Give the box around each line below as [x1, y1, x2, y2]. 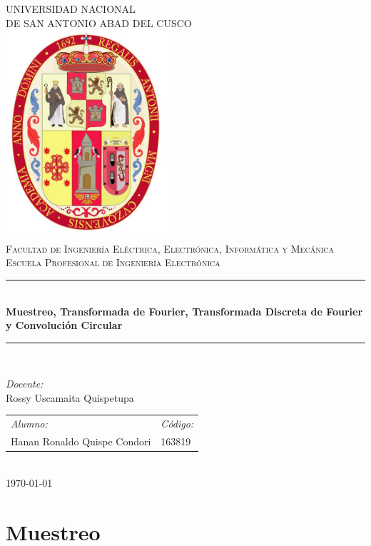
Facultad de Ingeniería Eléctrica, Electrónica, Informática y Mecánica [6, 241, 334, 256]
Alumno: [11, 416, 48, 431]
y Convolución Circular [6, 318, 123, 333]
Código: [161, 416, 194, 431]
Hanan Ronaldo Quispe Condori [11, 434, 151, 449]
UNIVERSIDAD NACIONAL [6, 1, 136, 16]
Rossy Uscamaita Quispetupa [6, 390, 134, 405]
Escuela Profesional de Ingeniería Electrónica [6, 255, 220, 270]
